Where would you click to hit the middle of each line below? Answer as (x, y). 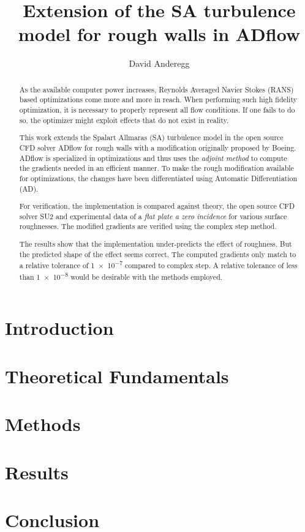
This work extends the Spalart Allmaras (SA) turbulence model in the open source (151, 137)
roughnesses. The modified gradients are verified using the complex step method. (148, 226)
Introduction (59, 328)
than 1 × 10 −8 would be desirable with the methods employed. (121, 275)
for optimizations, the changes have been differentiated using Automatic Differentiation (158, 178)
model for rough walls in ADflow (159, 34)
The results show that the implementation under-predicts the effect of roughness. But (156, 243)
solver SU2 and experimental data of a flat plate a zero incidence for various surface (153, 216)
